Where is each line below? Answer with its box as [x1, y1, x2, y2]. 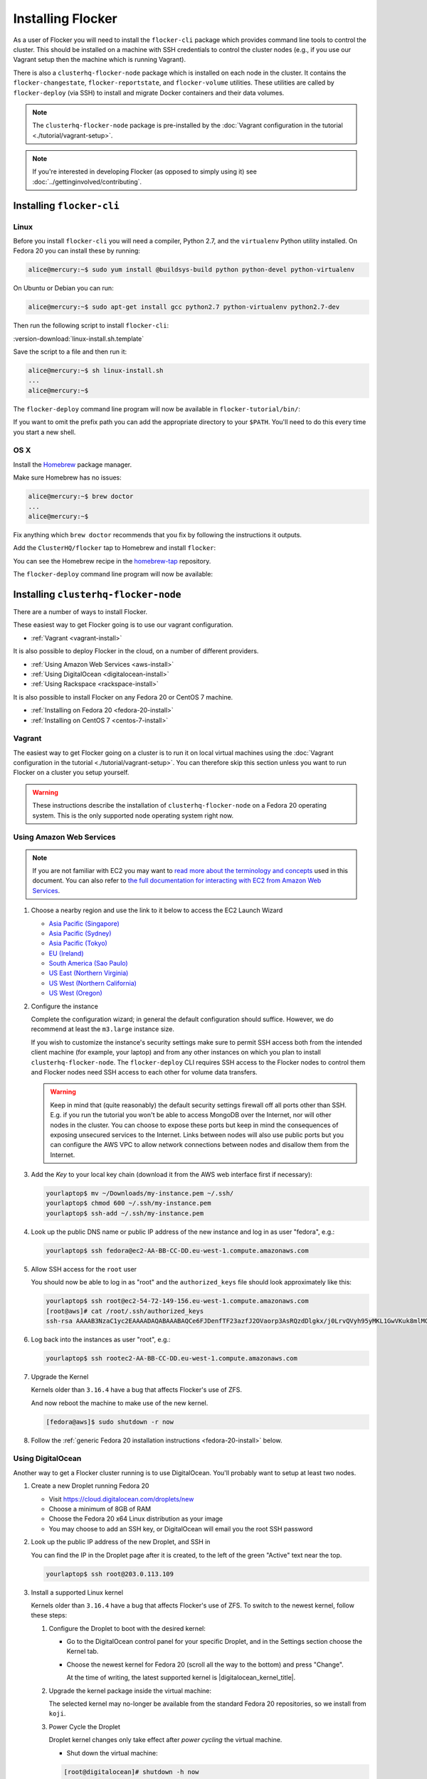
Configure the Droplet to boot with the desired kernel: [48, 1624, 206, 1632]
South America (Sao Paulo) [48, 959, 128, 968]
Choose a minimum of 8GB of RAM [48, 1505, 152, 1513]
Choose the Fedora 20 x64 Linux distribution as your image [48, 1514, 223, 1523]
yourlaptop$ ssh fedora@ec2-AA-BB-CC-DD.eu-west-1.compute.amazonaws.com [46, 1246, 309, 1255]
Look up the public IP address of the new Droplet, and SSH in [31, 1538, 211, 1546]
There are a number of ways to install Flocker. [13, 608, 148, 616]
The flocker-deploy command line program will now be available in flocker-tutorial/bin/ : [13, 404, 300, 413]
